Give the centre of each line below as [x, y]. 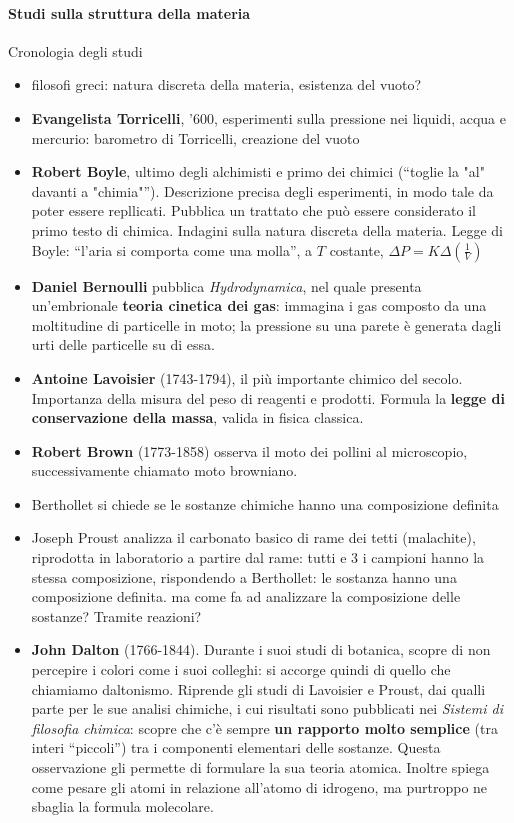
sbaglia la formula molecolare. [122, 806]
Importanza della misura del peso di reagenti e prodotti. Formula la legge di [268, 397]
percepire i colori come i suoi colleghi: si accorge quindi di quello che [241, 669]
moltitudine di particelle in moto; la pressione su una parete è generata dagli [266, 324]
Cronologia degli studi [75, 50]
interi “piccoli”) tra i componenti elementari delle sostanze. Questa [236, 747]
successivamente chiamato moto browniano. [164, 470]
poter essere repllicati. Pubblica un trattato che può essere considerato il [253, 210]
